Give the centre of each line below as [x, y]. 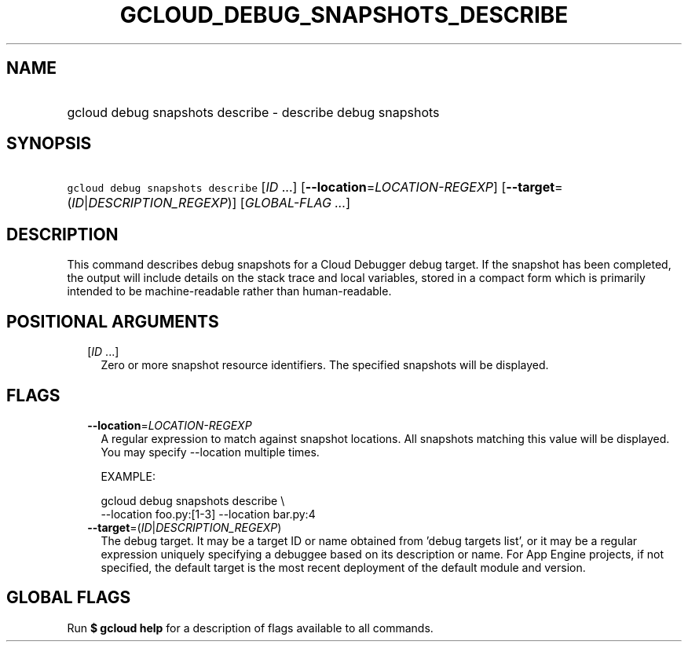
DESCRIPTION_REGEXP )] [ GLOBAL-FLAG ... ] [220, 203]
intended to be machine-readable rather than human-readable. [229, 291]
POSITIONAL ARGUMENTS [113, 321]
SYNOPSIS [49, 144]
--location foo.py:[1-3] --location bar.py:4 [208, 514]
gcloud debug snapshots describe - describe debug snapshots [253, 112]
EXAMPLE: [128, 476]
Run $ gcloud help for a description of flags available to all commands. [250, 628]
